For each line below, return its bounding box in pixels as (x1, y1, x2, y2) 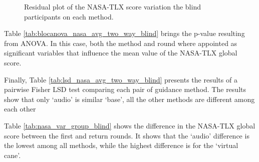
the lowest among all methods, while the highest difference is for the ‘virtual (4, 140, 238, 150)
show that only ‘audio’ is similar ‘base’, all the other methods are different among (4, 93, 255, 104)
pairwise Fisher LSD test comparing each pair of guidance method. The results (4, 84, 246, 94)
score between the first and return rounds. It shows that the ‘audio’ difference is (4, 130, 249, 140)
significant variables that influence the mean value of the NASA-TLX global (4, 47, 237, 58)
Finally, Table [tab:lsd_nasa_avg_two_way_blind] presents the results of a (4, 74, 237, 84)
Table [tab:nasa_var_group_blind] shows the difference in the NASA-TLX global (4, 120, 255, 130)
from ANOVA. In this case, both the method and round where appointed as (4, 37, 237, 48)
